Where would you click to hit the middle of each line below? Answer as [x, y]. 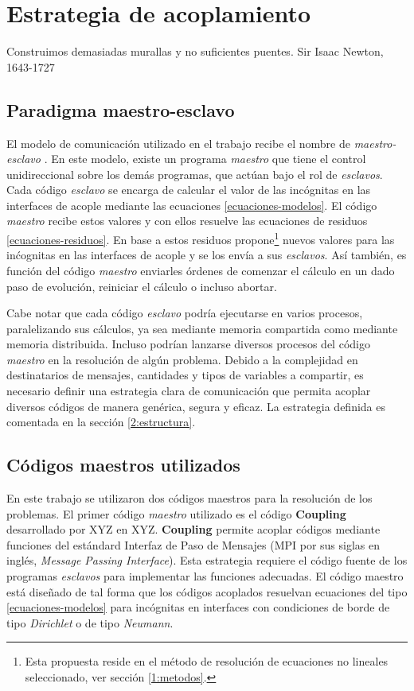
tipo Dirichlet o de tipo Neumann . [90, 622]
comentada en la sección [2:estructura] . [101, 422]
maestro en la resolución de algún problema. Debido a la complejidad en [182, 359]
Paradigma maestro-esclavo [121, 109]
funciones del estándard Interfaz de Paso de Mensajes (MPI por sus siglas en [193, 544]
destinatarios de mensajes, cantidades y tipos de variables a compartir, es [185, 375]
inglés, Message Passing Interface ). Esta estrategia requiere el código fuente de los [207, 560]
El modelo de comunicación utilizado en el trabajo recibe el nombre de [178, 143]
